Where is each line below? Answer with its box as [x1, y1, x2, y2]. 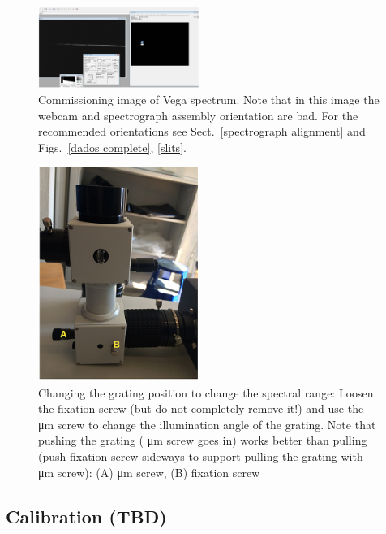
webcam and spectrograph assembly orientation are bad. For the [38, 106, 358, 124]
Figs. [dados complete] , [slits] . [38, 138, 187, 155]
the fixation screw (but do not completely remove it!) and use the [38, 400, 364, 417]
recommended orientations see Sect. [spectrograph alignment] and [38, 123, 366, 140]
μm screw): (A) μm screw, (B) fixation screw [38, 463, 260, 480]
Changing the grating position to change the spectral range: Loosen [38, 384, 374, 401]
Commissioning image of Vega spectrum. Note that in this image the [38, 91, 380, 108]
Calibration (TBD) [6, 503, 167, 528]
